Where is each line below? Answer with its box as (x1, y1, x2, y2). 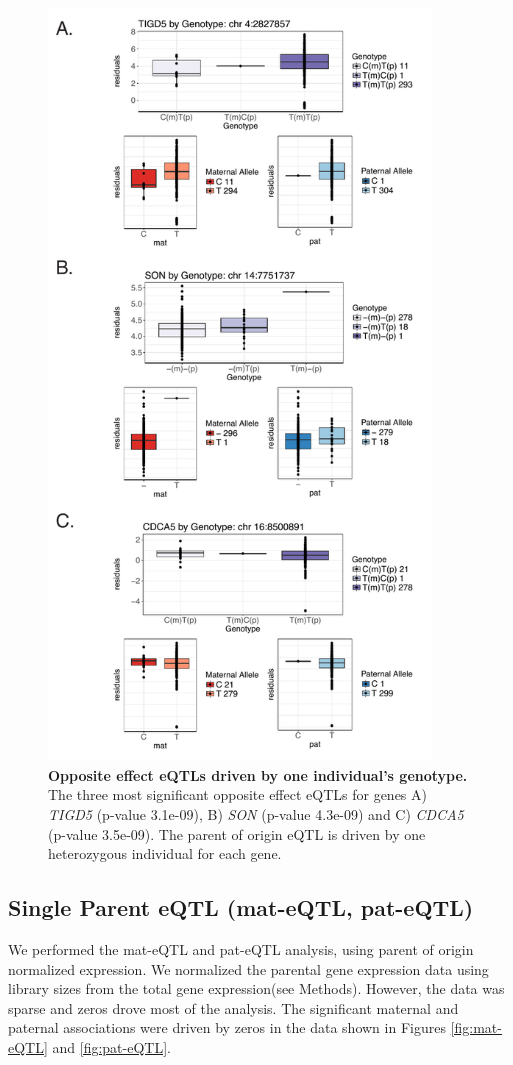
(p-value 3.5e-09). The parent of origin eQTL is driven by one (48, 823, 426, 844)
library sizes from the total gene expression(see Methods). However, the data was (8, 978, 505, 999)
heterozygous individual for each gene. (48, 843, 282, 864)
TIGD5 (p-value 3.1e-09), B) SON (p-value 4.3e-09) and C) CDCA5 (48, 804, 464, 825)
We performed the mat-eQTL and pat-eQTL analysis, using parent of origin (8, 939, 474, 960)
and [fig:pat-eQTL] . (52, 1037, 171, 1058)
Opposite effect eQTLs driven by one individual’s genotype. (48, 764, 468, 785)
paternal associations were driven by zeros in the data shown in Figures (8, 1017, 446, 1038)
